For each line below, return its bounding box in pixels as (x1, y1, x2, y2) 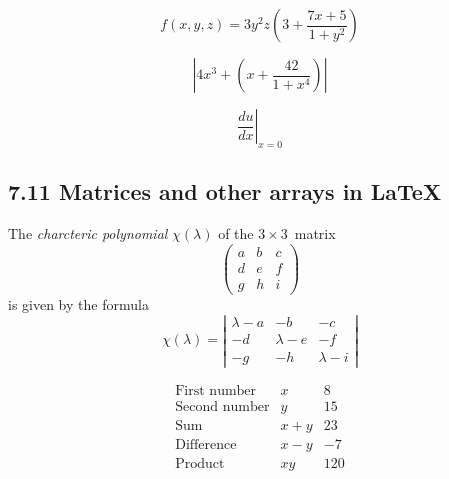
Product (175, 456, 225, 471)
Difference (175, 437, 237, 452)
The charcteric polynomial (8, 223, 168, 243)
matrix (294, 223, 336, 243)
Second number (175, 399, 270, 414)
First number (175, 383, 257, 398)
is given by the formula (8, 293, 149, 314)
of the (218, 223, 254, 243)
